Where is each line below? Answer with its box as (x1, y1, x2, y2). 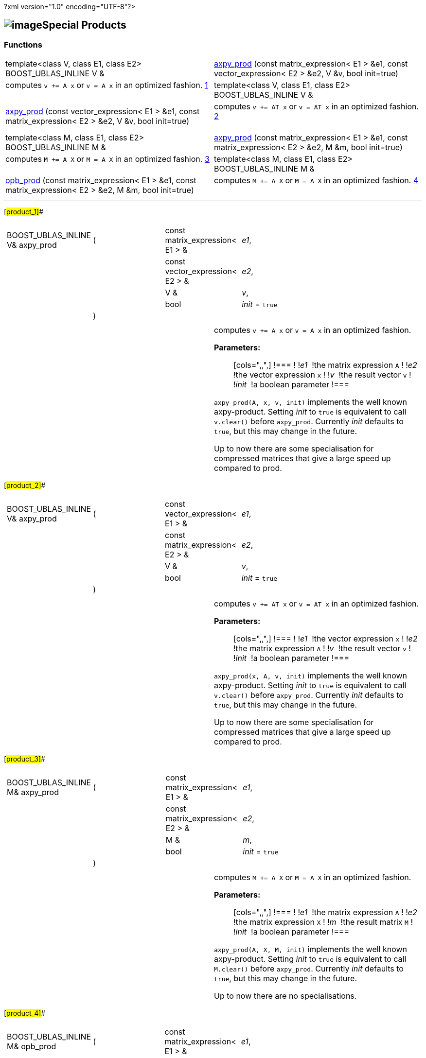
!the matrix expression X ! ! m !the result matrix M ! (233, 917, 413, 927)
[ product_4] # (4, 1009, 46, 1018)
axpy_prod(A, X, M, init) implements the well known (214, 944, 408, 954)
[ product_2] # (4, 481, 46, 490)
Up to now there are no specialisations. (214, 991, 357, 1001)
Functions (4, 39, 42, 50)
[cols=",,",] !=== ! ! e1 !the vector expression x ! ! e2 (233, 634, 418, 644)
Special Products (42, 19, 126, 32)
